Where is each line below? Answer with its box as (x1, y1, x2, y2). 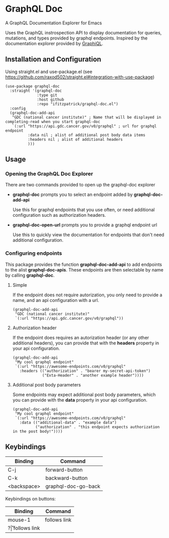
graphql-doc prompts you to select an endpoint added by (12, 191, 133, 198)
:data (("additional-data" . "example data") (19, 420, 117, 425)
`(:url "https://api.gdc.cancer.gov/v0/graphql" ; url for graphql (12, 124, 157, 129)
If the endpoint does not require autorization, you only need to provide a (12, 292, 162, 298)
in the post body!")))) (12, 429, 63, 434)
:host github (37, 97, 65, 102)
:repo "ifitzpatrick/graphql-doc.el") (37, 101, 119, 106)
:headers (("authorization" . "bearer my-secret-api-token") (19, 368, 151, 373)
